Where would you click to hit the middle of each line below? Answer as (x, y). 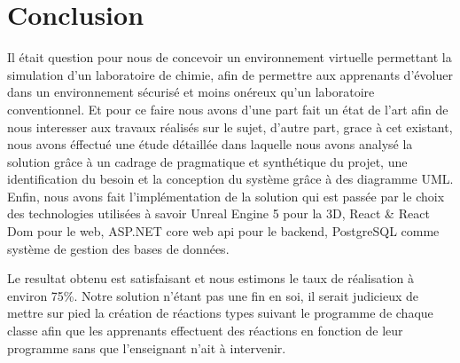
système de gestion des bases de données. (118, 248)
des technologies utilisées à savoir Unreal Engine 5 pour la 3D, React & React (218, 213)
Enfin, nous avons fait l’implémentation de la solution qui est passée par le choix (226, 196)
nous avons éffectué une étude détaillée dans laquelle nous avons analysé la (210, 144)
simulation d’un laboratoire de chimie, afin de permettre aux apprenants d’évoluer (230, 74)
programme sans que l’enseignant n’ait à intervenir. (147, 347)
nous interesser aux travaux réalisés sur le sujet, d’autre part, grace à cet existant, (230, 126)
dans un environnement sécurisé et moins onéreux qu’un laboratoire (191, 92)
